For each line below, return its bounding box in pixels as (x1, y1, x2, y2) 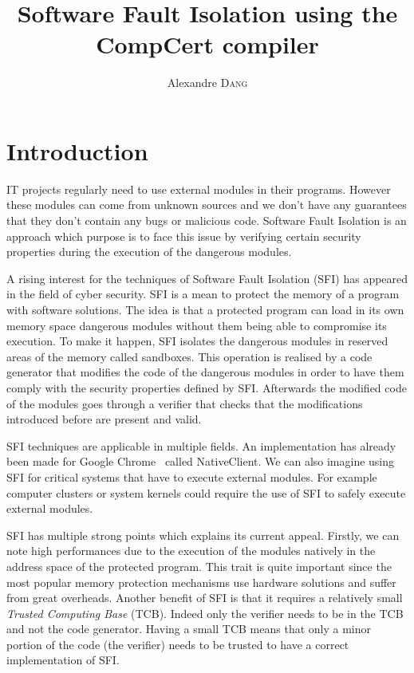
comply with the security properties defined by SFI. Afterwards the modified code (6, 379, 407, 396)
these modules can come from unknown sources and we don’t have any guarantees (6, 196, 407, 213)
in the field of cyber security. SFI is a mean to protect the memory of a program (6, 285, 400, 302)
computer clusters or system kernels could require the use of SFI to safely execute (6, 484, 406, 501)
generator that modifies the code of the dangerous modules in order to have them (6, 364, 404, 380)
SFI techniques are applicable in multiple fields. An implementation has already (6, 437, 396, 454)
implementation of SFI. (6, 651, 120, 668)
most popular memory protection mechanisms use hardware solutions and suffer (6, 573, 396, 590)
